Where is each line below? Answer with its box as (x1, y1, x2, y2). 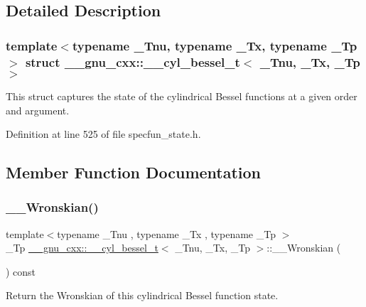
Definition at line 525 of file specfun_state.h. (6, 126, 201, 141)
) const (6, 264, 36, 279)
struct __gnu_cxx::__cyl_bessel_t (25, 53, 240, 70)
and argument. (6, 102, 70, 117)
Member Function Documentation (6, 161, 262, 183)
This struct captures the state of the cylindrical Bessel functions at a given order (6, 88, 357, 103)
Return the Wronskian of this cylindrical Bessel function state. (6, 288, 279, 303)
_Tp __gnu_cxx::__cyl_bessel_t (6, 240, 158, 255)
